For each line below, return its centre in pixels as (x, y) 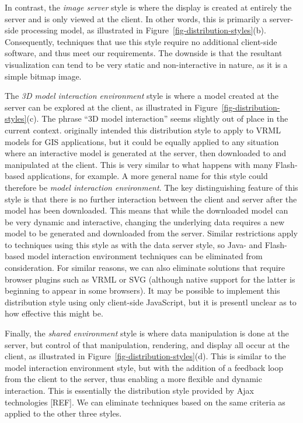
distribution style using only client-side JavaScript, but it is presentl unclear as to (151, 302)
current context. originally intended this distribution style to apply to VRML (143, 130)
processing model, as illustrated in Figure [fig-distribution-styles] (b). (144, 30)
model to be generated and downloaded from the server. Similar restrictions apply (151, 233)
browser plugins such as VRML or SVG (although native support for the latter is (150, 279)
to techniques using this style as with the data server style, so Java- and (134, 244)
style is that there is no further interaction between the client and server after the (151, 199)
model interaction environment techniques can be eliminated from (145, 256)
